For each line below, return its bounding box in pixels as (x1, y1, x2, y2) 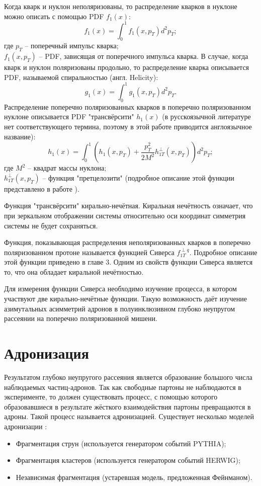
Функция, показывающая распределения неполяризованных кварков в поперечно (4, 237, 251, 248)
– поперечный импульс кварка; (25, 40, 119, 51)
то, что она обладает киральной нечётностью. (4, 266, 144, 277)
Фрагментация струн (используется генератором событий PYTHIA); (16, 438, 226, 448)
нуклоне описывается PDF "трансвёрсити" (4, 111, 134, 122)
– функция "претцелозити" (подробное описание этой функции (42, 172, 234, 183)
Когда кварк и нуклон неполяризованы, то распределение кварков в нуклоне (4, 1, 237, 11)
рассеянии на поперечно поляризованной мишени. (4, 313, 157, 323)
